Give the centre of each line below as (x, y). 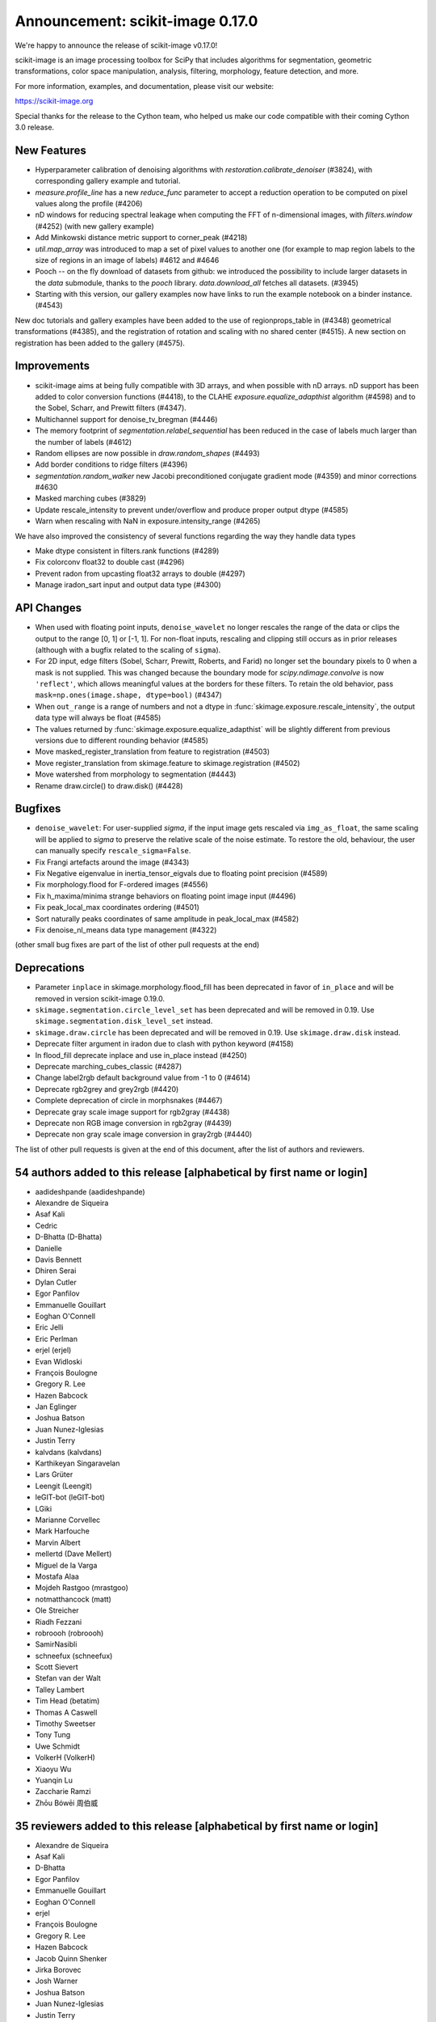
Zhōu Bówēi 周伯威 (67, 1803)
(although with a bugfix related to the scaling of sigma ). (128, 649)
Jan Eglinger (56, 1407)
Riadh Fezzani (59, 1622)
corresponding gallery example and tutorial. (108, 181)
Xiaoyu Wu (53, 1769)
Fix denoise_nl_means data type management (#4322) (126, 930)
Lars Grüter (54, 1474)
